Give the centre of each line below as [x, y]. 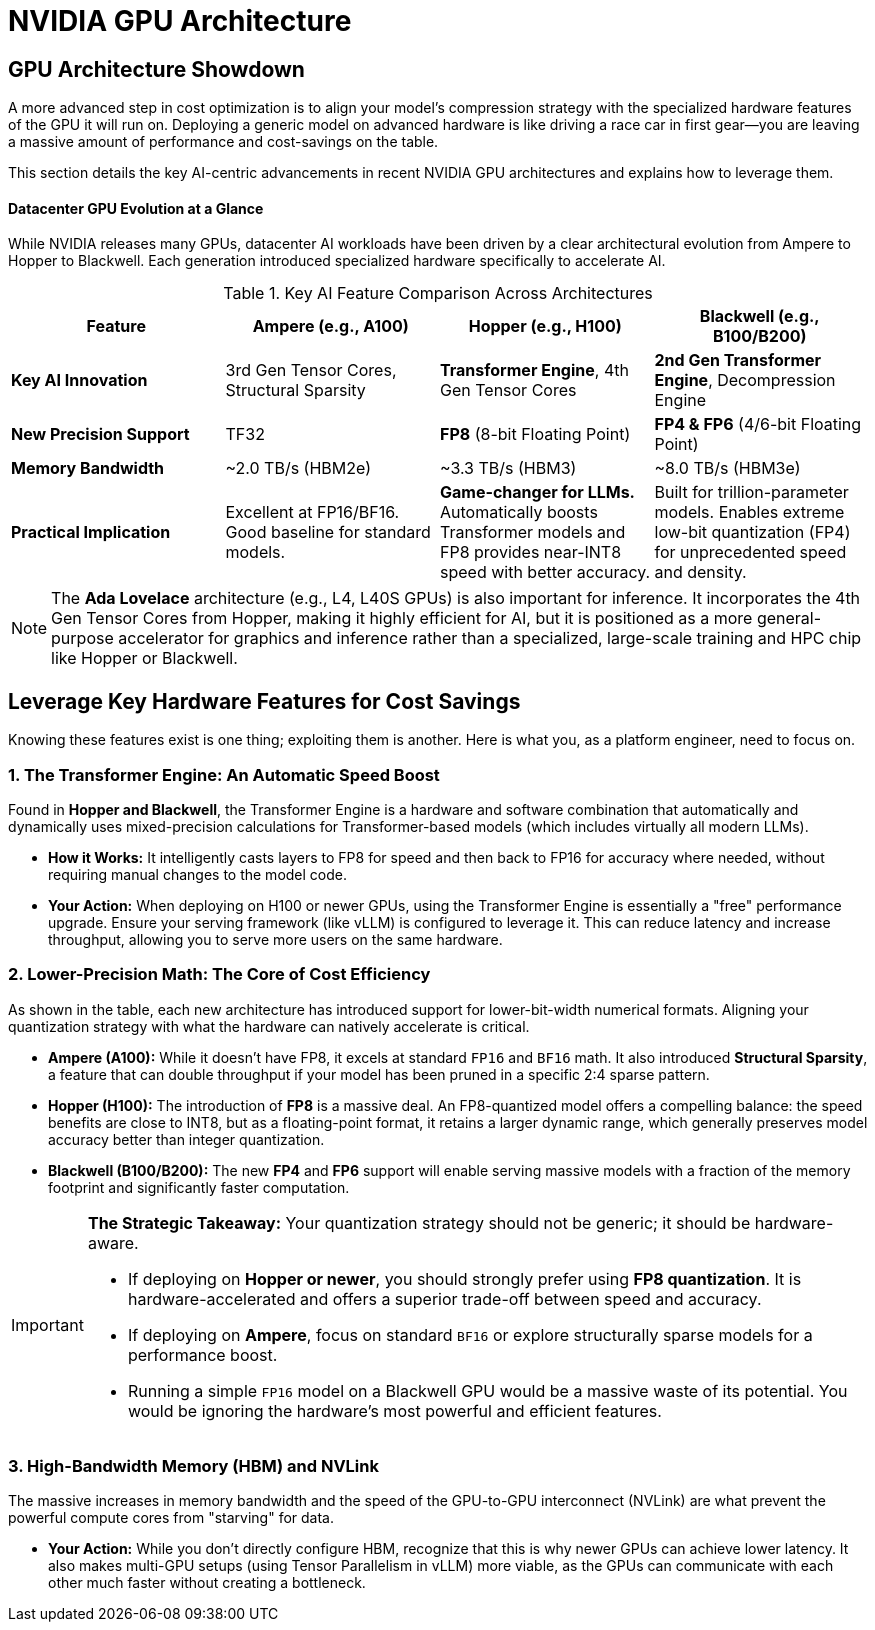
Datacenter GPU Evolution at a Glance [136, 208]
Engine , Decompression [745, 380]
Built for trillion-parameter [751, 492]
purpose [82, 638]
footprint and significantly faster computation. [199, 1187]
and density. [700, 572]
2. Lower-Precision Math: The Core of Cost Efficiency [219, 974]
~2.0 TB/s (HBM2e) [298, 468]
